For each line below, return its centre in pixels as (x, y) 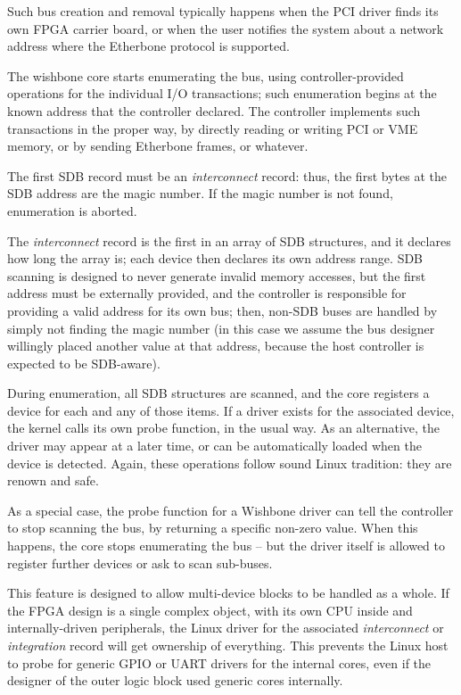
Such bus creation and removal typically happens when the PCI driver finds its (223, 11)
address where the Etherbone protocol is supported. (148, 46)
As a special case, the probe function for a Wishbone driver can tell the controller (230, 510)
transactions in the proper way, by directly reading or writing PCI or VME (213, 128)
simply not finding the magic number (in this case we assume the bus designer (221, 328)
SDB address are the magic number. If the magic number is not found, (200, 193)
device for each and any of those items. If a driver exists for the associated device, (231, 410)
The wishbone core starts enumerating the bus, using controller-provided (206, 75)
